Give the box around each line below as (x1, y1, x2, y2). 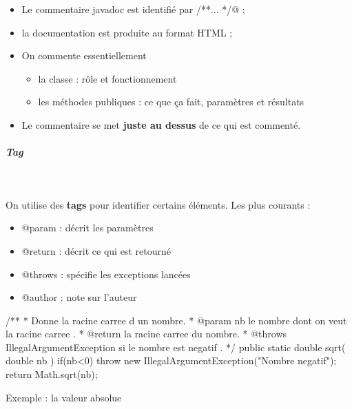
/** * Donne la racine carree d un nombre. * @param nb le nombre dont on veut (6, 313, 347, 327)
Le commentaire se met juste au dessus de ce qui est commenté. (21, 117, 301, 132)
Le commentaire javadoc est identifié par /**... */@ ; (21, 2, 245, 16)
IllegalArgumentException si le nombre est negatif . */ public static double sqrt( (6, 339, 346, 354)
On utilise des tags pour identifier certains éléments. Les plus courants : (6, 197, 311, 211)
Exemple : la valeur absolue (6, 390, 122, 404)
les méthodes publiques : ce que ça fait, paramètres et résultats (38, 94, 304, 109)
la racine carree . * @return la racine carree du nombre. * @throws (6, 326, 287, 341)
